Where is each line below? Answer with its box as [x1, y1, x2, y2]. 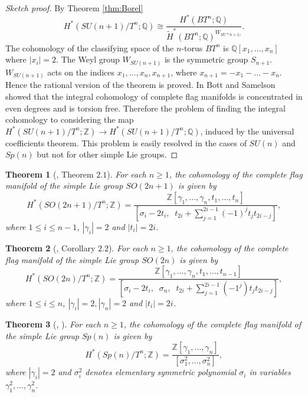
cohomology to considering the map [5, 113, 134, 126]
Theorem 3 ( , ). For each [5, 318, 101, 330]
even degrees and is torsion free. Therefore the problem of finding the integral [5, 101, 286, 114]
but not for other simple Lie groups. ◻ [37, 148, 178, 160]
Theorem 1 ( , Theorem [5, 168, 94, 180]
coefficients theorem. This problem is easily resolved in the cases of [5, 136, 247, 149]
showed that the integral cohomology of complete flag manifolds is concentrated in [5, 90, 303, 102]
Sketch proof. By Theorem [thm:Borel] [5, 2, 143, 14]
